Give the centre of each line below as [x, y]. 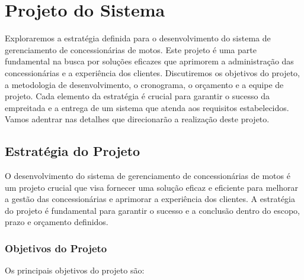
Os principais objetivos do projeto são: [75, 270]
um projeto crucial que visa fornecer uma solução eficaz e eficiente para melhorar [152, 187]
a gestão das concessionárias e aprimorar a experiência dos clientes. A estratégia [150, 199]
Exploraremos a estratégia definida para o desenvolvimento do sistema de [138, 38]
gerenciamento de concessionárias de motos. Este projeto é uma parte [131, 49]
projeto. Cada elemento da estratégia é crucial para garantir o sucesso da [137, 96]
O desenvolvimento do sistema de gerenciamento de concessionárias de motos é [148, 176]
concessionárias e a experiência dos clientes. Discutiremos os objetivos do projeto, [152, 72]
